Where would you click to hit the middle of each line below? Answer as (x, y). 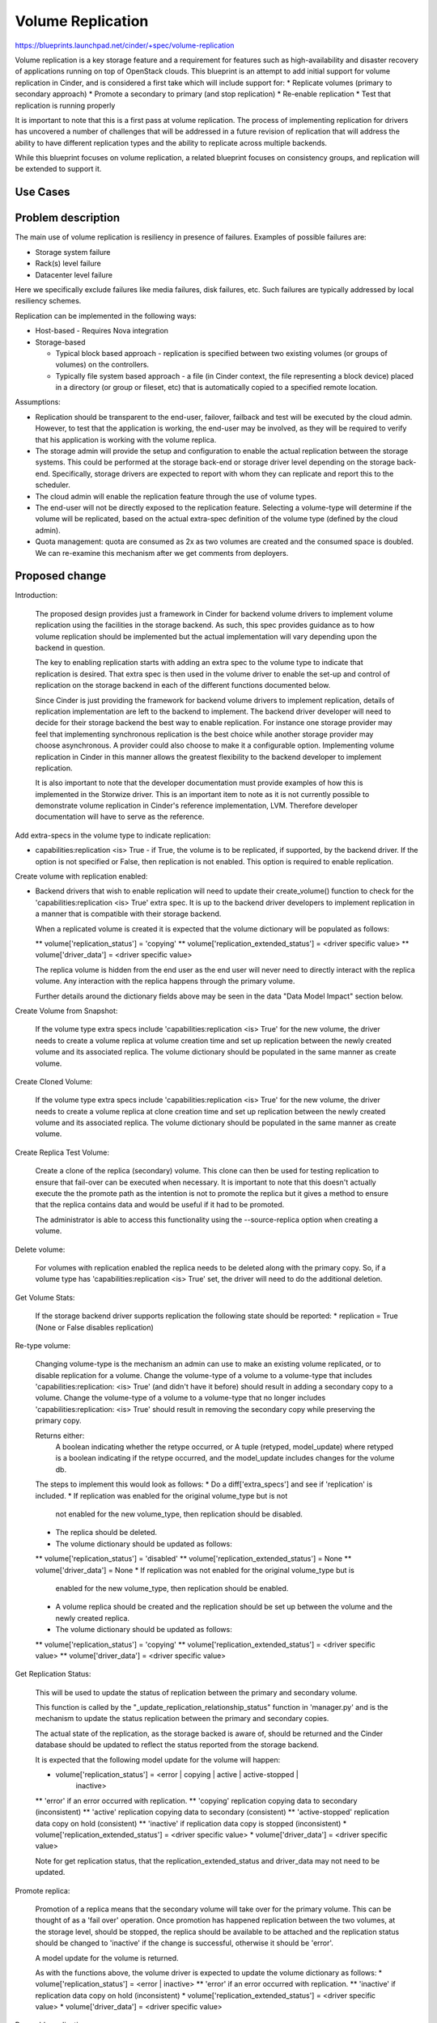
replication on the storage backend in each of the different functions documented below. (183, 685)
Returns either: (60, 1436)
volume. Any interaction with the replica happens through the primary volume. (165, 981)
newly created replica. (92, 1618)
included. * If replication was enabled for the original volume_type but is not (161, 1495)
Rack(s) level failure (68, 264)
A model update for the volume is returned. (107, 1957)
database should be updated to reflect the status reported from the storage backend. (177, 1745)
